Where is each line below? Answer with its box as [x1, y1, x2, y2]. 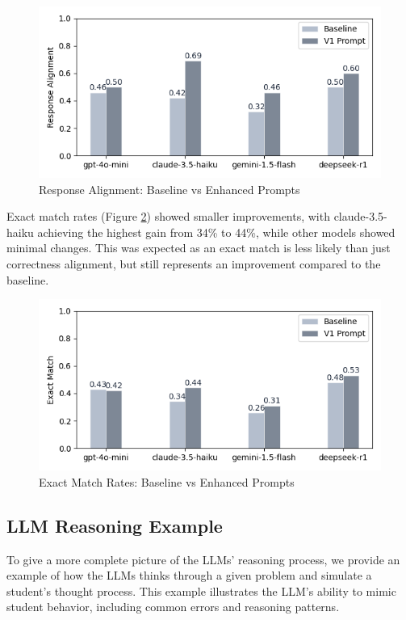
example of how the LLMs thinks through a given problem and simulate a [6, 567, 372, 584]
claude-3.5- [333, 208, 387, 225]
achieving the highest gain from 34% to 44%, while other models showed [37, 223, 396, 240]
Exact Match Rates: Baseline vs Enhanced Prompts [39, 473, 295, 490]
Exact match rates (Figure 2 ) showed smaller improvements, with [6, 208, 330, 225]
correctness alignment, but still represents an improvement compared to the [6, 255, 381, 272]
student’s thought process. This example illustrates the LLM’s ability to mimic [6, 582, 396, 599]
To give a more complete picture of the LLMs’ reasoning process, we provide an [6, 550, 400, 567]
